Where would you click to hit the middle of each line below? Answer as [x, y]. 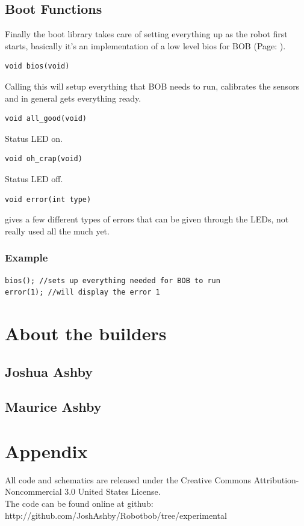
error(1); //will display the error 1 [82, 292]
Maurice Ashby [53, 407]
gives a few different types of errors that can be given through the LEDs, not [147, 219]
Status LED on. [34, 138]
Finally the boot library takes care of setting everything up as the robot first [146, 34]
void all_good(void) [46, 119]
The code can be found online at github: [79, 503]
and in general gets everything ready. [73, 98]
